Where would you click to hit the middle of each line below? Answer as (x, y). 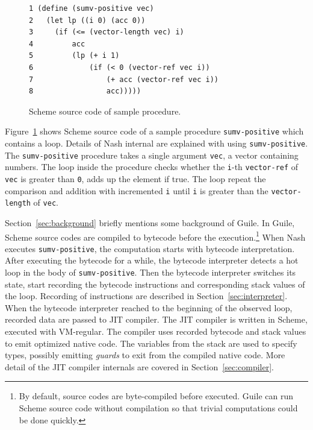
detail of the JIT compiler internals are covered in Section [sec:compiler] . (139, 366)
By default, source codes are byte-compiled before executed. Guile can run (156, 396)
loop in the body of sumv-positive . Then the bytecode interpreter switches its (150, 272)
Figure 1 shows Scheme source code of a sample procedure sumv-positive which (154, 131)
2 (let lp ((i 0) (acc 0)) (87, 20)
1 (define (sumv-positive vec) (91, 8)
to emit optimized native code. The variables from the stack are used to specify (151, 343)
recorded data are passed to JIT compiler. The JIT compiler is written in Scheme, (156, 319)
